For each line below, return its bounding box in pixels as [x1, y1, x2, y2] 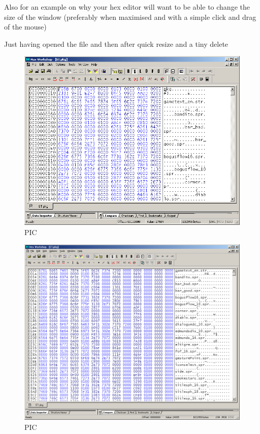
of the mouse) [4, 21, 47, 32]
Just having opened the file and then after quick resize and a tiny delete [4, 38, 229, 49]
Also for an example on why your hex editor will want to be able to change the [4, 2, 250, 12]
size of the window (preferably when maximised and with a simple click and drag [4, 11, 256, 22]
